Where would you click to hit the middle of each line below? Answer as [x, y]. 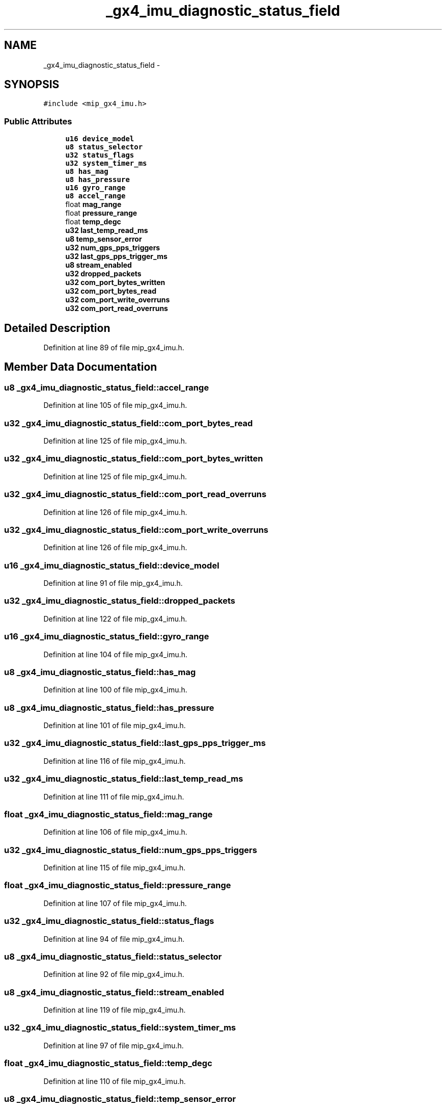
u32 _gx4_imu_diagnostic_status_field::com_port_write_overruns [136, 530]
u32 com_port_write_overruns [118, 300]
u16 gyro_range [95, 188]
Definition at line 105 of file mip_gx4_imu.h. [115, 405]
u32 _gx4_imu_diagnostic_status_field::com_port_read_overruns [135, 494]
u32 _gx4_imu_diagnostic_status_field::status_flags [109, 921]
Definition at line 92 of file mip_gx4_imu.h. [114, 974]
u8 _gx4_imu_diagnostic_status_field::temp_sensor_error [120, 1099]
